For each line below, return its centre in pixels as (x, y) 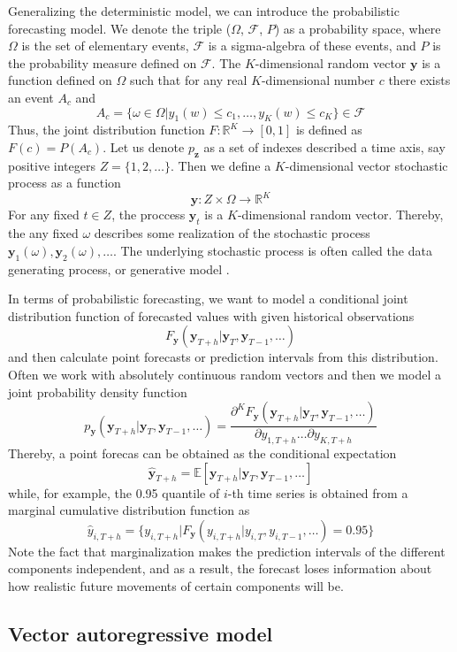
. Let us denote (144, 146)
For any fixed (44, 215)
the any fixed (43, 233)
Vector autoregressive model (141, 633)
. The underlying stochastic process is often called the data (272, 250)
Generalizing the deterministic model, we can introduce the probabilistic (204, 11)
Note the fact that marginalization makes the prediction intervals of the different (227, 551)
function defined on (60, 80)
